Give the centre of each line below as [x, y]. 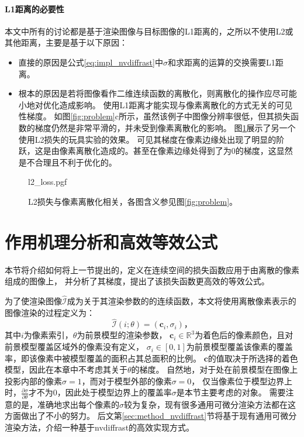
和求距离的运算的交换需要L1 [221, 62]
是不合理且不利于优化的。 [68, 162]
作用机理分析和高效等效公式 [111, 241]
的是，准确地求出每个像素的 [66, 404]
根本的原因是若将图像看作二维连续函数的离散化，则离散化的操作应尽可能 [158, 93]
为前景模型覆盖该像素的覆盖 [239, 347]
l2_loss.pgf [48, 182]
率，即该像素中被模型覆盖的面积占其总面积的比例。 [103, 358]
